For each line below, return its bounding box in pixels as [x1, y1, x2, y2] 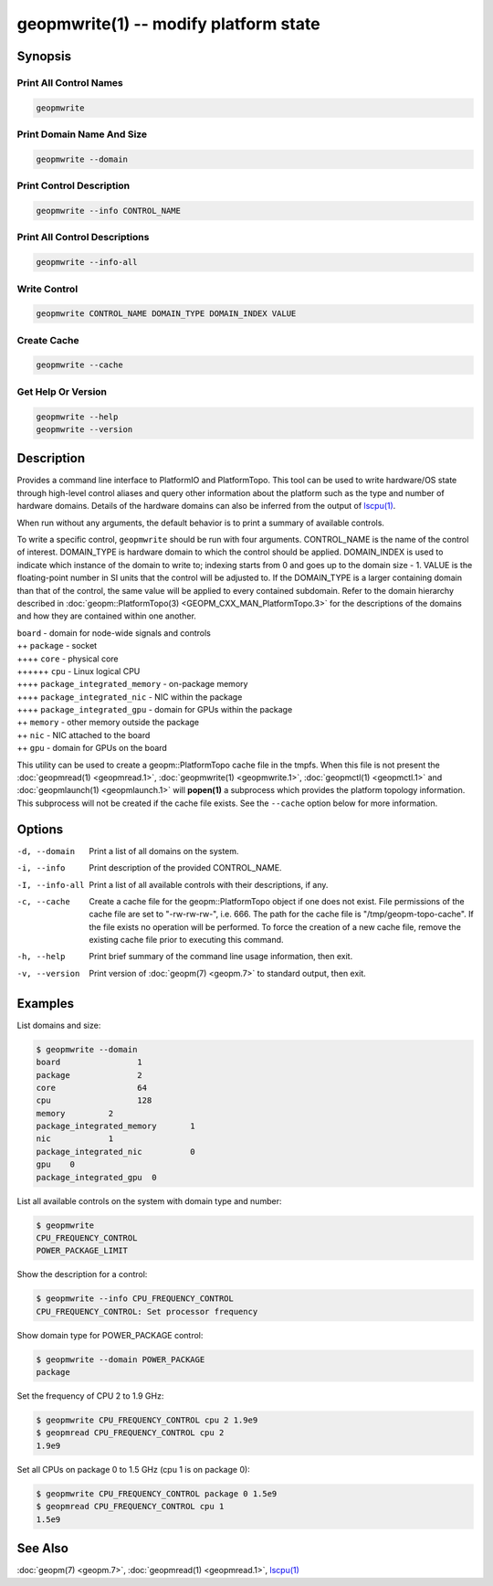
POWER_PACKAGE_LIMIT [36, 1245, 128, 1256]
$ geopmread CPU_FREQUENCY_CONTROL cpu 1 [36, 1501, 225, 1512]
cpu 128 [36, 1095, 152, 1105]
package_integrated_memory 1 [36, 1121, 195, 1132]
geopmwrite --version [36, 424, 133, 434]
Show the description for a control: [16, 1269, 148, 1280]
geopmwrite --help [36, 411, 119, 422]
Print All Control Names [16, 76, 123, 89]
